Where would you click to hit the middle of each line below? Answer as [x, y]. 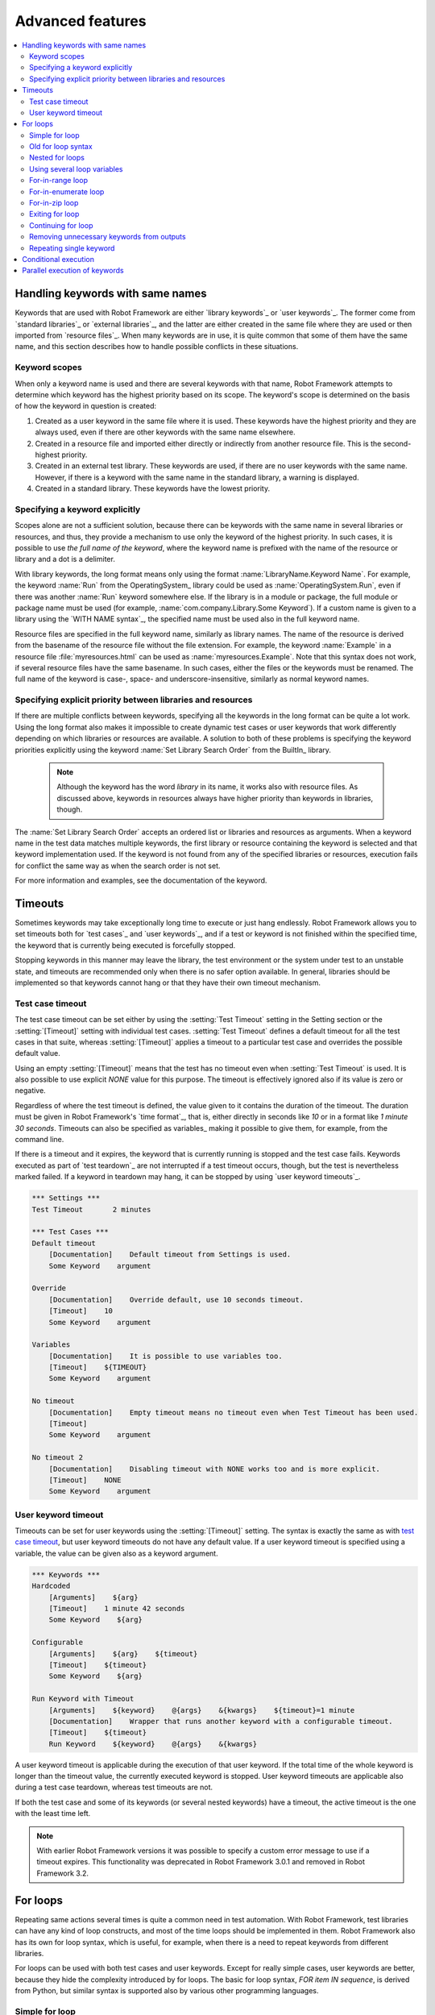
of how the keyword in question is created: [86, 406]
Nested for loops [57, 158]
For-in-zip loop [54, 203]
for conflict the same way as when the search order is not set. [118, 866]
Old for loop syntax [61, 147]
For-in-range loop [59, 181]
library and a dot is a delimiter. [65, 559]
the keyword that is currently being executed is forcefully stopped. [125, 945]
